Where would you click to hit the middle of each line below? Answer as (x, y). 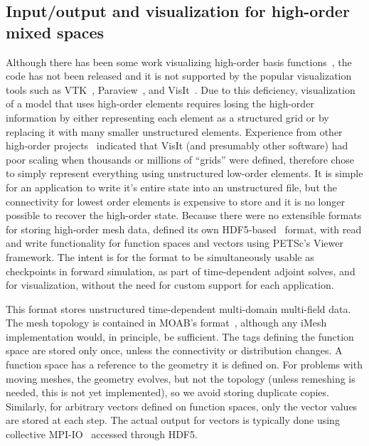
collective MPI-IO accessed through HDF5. (102, 434)
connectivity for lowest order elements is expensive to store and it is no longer (175, 201)
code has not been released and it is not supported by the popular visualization (179, 76)
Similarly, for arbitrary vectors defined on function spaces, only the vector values (182, 406)
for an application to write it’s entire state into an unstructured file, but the (171, 187)
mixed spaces (55, 32)
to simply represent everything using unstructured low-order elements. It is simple (184, 173)
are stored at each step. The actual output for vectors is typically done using (173, 420)
